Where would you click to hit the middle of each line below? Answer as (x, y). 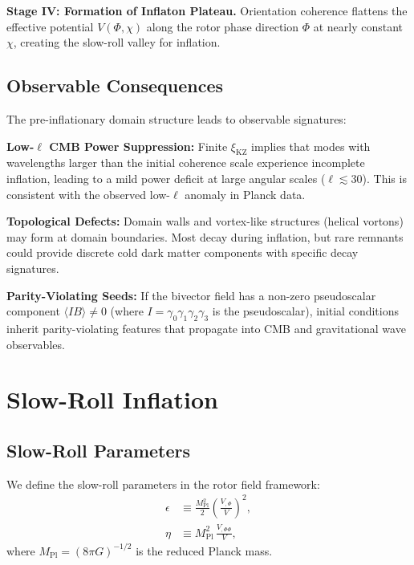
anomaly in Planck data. (245, 194)
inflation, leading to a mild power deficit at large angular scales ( (166, 178)
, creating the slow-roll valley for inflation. (117, 42)
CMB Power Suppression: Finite (138, 146)
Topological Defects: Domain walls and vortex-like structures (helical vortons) (205, 221)
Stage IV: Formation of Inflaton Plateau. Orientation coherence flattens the (207, 10)
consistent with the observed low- (89, 194)
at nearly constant (358, 26)
